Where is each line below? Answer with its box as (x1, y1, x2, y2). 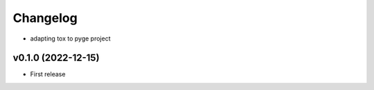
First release (30, 70, 66, 78)
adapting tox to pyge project (30, 34, 111, 43)
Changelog (12, 10, 78, 25)
